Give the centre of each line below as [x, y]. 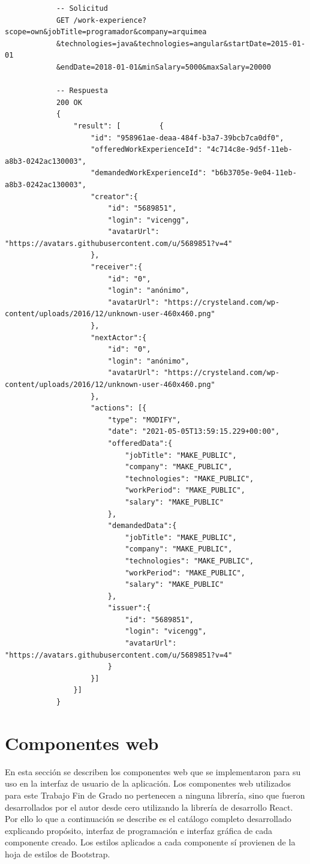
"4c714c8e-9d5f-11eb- [249, 150]
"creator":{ [114, 196]
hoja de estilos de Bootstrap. [58, 853]
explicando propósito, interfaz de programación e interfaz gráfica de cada [139, 830]
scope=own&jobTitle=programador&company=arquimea [106, 32]
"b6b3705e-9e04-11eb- [254, 173]
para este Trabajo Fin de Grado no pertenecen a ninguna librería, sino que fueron [155, 795]
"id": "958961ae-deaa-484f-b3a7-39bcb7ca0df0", [187, 138]
